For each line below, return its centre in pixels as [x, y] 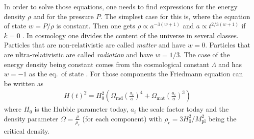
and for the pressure [64, 16]
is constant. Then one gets [96, 26]
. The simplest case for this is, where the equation [175, 16]
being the [222, 118]
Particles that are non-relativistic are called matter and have [95, 45]
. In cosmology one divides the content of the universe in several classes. [130, 35]
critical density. [27, 130]
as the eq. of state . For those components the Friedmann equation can [136, 74]
